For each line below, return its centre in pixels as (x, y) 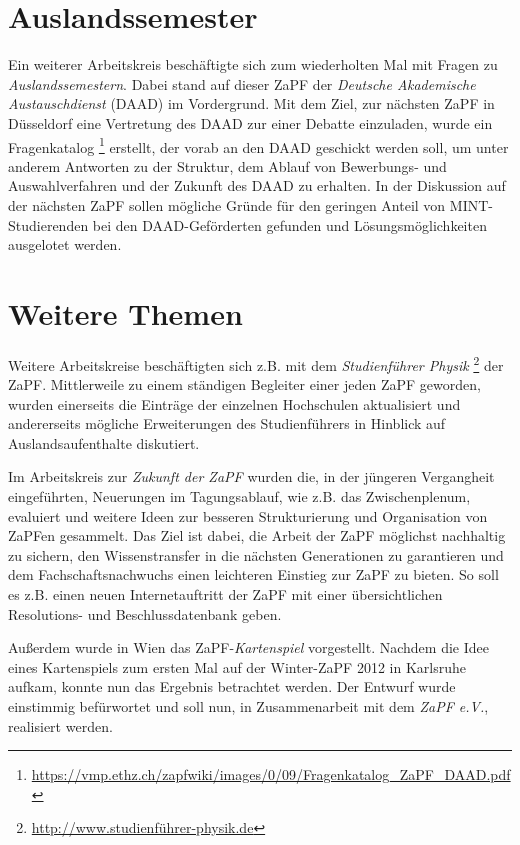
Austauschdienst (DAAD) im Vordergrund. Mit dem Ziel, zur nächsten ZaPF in (251, 103)
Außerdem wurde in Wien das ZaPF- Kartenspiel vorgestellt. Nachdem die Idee (248, 647)
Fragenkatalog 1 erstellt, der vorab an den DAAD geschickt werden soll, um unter (258, 145)
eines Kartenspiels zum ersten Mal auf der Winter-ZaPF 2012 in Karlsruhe (237, 666)
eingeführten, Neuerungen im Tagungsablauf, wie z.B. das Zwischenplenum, (239, 496)
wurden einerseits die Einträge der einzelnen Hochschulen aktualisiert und (234, 403)
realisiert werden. (60, 725)
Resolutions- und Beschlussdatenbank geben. (145, 613)
